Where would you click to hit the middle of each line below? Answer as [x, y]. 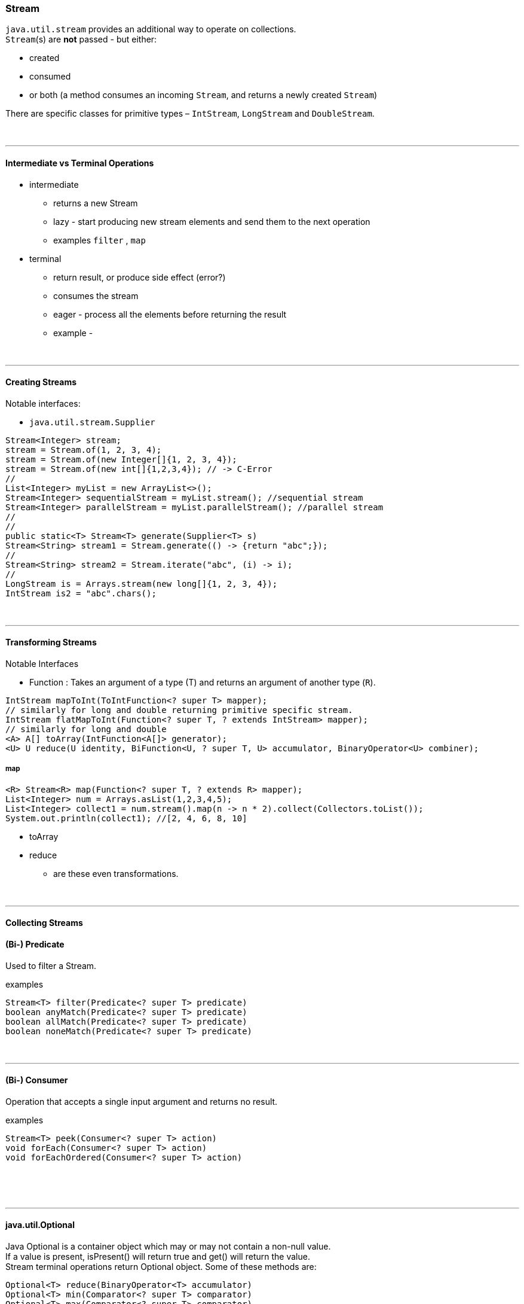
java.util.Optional [40, 1225]
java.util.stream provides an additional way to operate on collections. [151, 29]
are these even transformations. [116, 873]
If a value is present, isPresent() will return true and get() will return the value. [158, 1257]
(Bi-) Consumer [37, 1080]
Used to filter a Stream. [51, 965]
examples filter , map [99, 240]
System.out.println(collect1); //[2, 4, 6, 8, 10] [126, 818]
